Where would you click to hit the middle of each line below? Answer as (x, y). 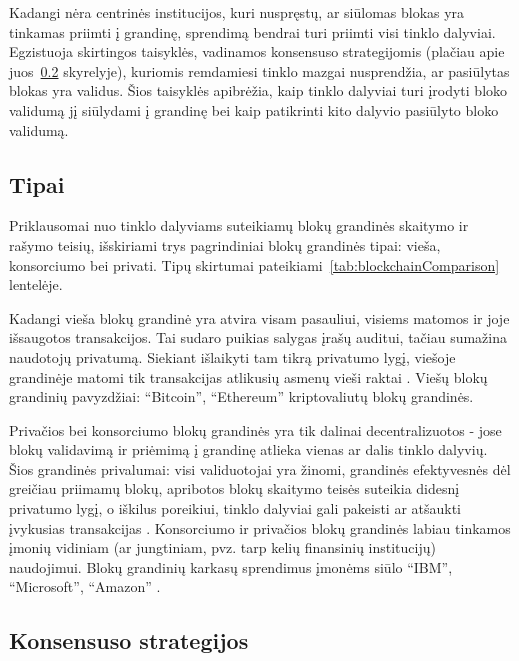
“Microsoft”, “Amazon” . (85, 586)
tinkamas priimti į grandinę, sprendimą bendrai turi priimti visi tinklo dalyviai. (252, 31)
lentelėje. (36, 284)
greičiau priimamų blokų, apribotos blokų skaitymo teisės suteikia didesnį (234, 488)
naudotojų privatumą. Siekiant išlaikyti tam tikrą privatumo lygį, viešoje (232, 356)
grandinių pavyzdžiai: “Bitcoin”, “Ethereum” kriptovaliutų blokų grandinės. (241, 396)
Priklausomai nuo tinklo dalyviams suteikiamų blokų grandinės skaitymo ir (239, 225)
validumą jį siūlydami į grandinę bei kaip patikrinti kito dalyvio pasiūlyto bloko (254, 109)
